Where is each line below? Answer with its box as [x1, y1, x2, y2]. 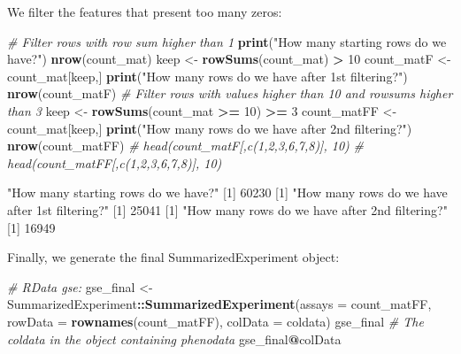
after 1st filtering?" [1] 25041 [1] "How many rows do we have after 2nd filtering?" [7, 200, 448, 219]
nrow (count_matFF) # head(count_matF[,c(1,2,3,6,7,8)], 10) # [7, 136, 364, 155]
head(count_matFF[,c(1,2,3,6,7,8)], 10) [7, 153, 222, 172]
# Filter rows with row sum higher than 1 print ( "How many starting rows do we [7, 32, 447, 50]
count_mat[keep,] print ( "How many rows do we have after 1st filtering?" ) [7, 66, 408, 85]
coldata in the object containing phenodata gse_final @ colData [7, 329, 342, 348]
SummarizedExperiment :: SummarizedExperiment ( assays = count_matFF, [7, 295, 432, 313]
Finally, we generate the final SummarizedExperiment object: [7, 248, 340, 266]
